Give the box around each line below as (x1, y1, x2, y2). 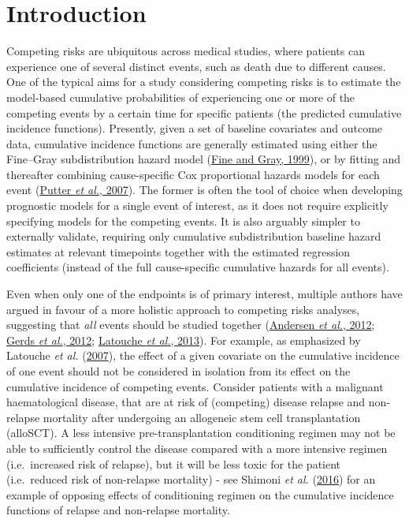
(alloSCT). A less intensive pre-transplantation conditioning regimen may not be (6, 424, 396, 441)
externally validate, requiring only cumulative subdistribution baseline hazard (6, 228, 381, 245)
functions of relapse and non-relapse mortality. (6, 502, 230, 518)
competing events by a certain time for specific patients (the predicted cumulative (6, 104, 402, 121)
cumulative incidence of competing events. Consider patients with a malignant (6, 378, 384, 394)
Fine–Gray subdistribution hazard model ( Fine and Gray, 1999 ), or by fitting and (6, 151, 400, 167)
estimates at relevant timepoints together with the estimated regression (6, 243, 351, 260)
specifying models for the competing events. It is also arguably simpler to (6, 212, 360, 229)
